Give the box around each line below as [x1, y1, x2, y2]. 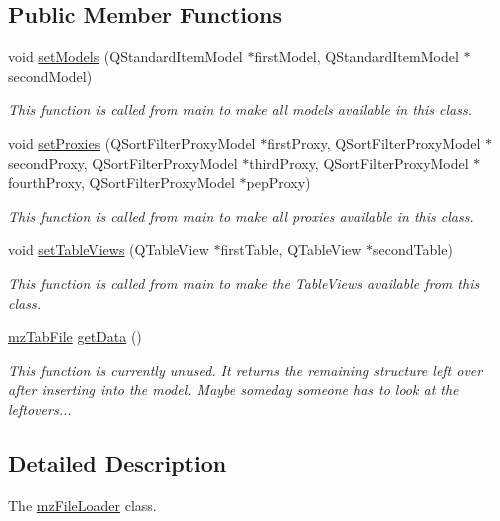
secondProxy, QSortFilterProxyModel [8, 152, 238, 173]
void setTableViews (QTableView [8, 239, 209, 260]
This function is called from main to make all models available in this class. [8, 99, 473, 120]
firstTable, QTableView [220, 239, 362, 260]
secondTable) [373, 239, 453, 260]
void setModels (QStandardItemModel [8, 46, 243, 67]
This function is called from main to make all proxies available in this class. [8, 205, 474, 226]
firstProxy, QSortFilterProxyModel [267, 132, 481, 153]
